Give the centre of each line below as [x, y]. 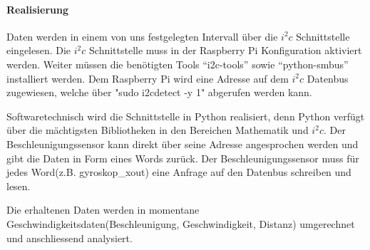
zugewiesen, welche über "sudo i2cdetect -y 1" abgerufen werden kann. [159, 92]
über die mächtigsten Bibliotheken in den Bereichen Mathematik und [158, 130]
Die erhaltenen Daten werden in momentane [103, 210]
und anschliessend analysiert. [70, 238]
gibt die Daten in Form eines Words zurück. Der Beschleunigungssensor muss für [183, 158]
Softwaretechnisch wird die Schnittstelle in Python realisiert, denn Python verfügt [186, 116]
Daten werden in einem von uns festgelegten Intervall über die [142, 36]
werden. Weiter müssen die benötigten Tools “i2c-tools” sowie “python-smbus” [178, 64]
